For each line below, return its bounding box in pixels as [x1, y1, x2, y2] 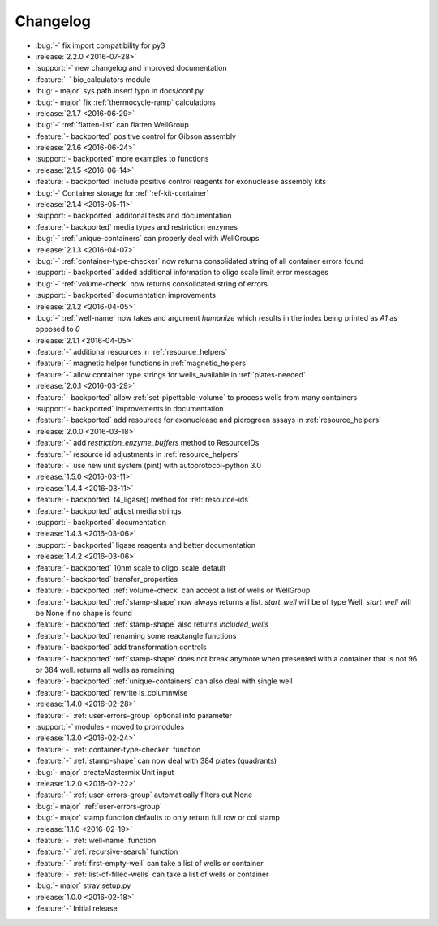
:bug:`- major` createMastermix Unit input [35, 767, 174, 777]
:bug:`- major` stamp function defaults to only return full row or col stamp [35, 812, 280, 823]
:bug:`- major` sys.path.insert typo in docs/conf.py [35, 86, 204, 96]
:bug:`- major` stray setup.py [35, 881, 131, 890]
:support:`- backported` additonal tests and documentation [35, 211, 232, 221]
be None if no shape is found [35, 609, 133, 618]
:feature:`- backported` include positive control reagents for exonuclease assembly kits [35, 177, 327, 187]
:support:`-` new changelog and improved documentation [35, 63, 227, 73]
